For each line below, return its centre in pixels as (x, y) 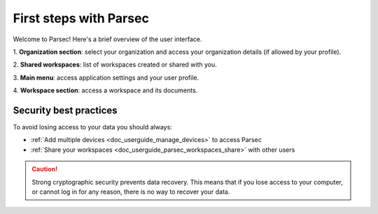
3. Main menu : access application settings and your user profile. (106, 78)
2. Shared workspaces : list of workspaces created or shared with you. (115, 65)
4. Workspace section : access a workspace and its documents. (105, 90)
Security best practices (65, 110)
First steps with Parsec (81, 18)
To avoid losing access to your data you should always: (93, 127)
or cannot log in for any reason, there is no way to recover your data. (131, 192)
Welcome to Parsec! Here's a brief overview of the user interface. (107, 39)
